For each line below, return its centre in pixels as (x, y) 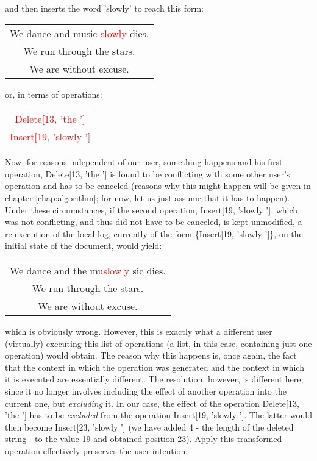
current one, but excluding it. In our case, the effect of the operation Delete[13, (152, 403)
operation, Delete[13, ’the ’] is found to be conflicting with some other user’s (148, 173)
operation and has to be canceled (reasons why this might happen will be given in (158, 186)
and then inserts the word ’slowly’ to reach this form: (104, 8)
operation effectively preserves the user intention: (97, 450)
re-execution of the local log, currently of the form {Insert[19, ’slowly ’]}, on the (154, 233)
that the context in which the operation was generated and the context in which (155, 367)
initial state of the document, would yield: (84, 245)
